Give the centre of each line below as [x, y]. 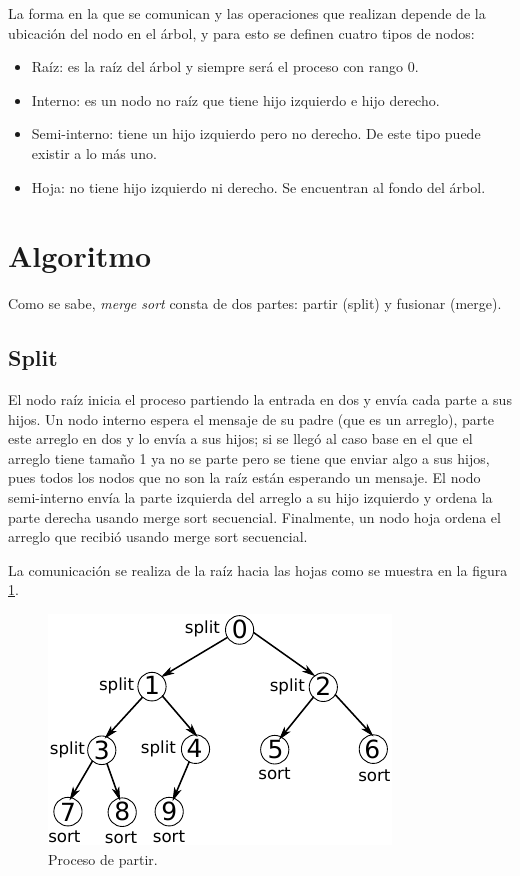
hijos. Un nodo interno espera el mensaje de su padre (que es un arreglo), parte [251, 418]
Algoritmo [80, 255]
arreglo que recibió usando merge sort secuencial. [158, 536]
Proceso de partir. [103, 858]
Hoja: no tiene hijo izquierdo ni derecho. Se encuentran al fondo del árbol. [258, 186]
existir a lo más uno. [94, 152]
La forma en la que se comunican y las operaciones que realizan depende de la [247, 13]
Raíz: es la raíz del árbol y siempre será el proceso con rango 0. [225, 66]
